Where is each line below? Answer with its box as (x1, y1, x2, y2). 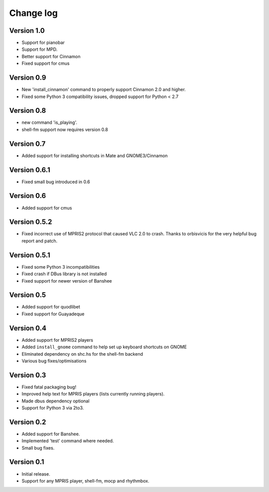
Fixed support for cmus (21, 60, 70, 67)
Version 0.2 (9, 418, 46, 426)
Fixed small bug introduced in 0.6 (21, 179, 90, 185)
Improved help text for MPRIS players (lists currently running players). (21, 391, 165, 397)
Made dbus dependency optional (21, 398, 90, 404)
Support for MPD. (21, 46, 58, 52)
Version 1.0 (9, 26, 45, 35)
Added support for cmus (21, 204, 72, 211)
